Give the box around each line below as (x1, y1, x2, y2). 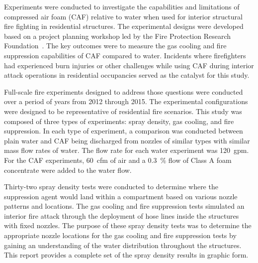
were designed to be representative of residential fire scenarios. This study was (4, 106, 242, 116)
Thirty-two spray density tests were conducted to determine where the (4, 181, 218, 192)
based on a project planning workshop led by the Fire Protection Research (4, 30, 231, 41)
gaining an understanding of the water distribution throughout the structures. (4, 240, 242, 250)
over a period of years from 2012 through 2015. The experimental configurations (4, 96, 248, 107)
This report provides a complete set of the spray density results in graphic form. (4, 250, 249, 260)
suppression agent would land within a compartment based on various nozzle (4, 191, 238, 201)
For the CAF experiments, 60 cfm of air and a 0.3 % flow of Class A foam (4, 154, 232, 165)
